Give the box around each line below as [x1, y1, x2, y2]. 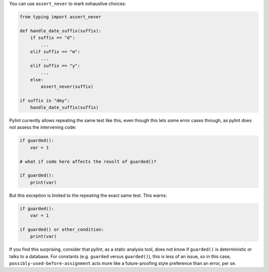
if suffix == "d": [30, 35, 75, 41]
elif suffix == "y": [30, 63, 81, 68]
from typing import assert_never [19, 14, 102, 19]
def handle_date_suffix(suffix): [19, 28, 102, 33]
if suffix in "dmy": [19, 98, 70, 103]
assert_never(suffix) [40, 84, 94, 89]
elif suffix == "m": [30, 49, 81, 54]
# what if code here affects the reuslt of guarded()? [19, 158, 156, 164]
